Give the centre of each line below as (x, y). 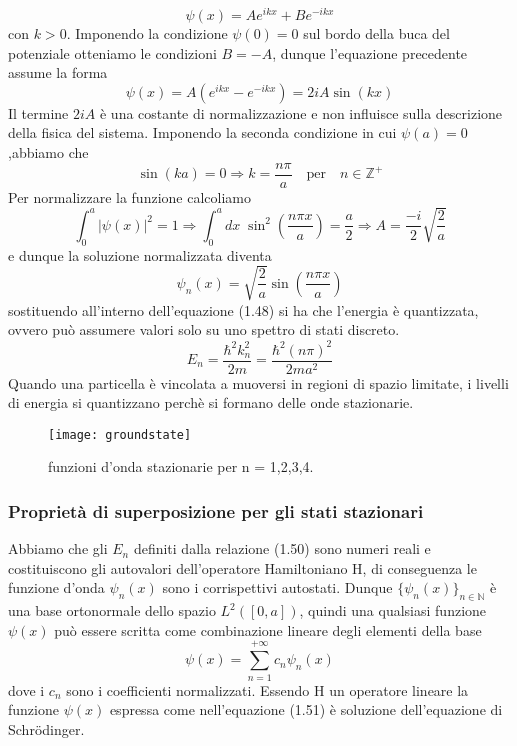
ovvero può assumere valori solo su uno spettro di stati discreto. (204, 329)
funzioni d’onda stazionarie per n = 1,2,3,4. (181, 466)
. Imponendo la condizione (147, 33)
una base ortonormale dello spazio (112, 610)
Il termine (38, 112)
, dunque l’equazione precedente (370, 52)
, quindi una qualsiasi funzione (393, 610)
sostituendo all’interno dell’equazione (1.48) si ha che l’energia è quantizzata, (243, 309)
